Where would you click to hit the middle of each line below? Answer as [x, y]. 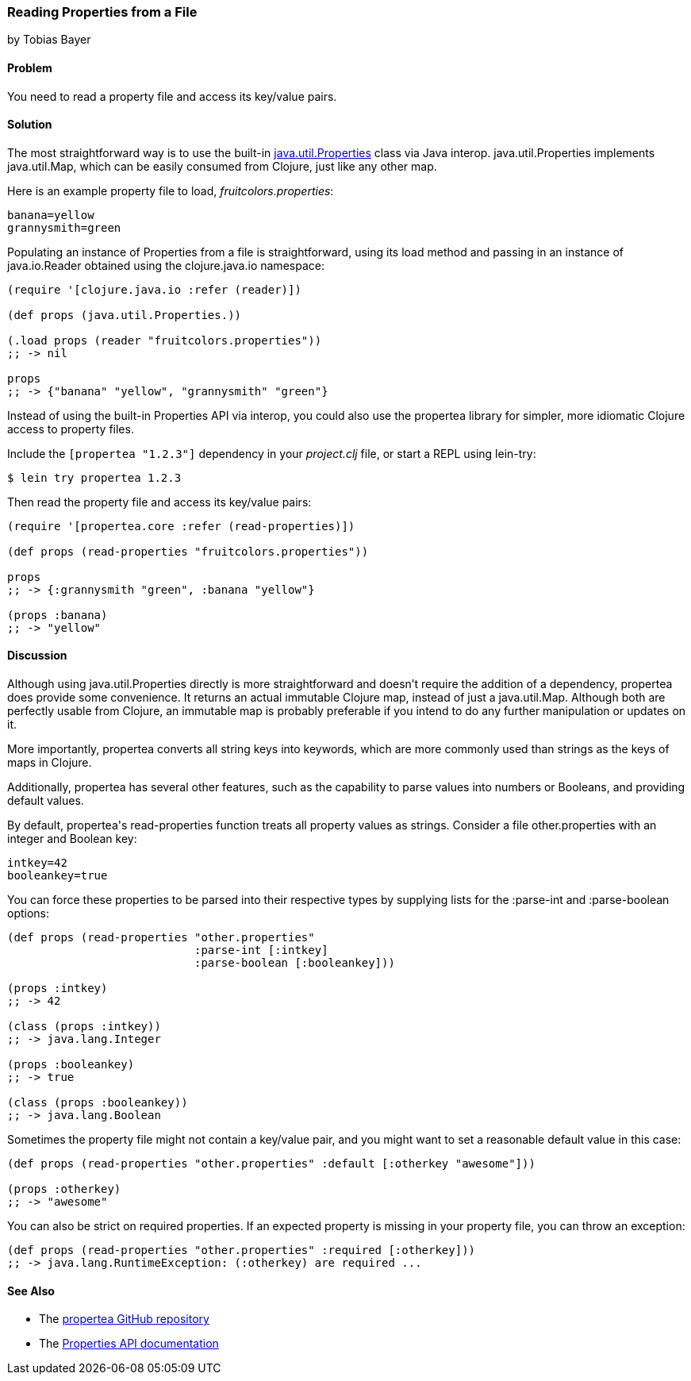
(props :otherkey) [64, 1189]
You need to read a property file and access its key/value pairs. [172, 96]
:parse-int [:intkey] [261, 950]
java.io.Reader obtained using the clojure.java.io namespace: [166, 265]
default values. [46, 801]
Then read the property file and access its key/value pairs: [159, 502]
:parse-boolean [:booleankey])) [295, 963]
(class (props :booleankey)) [98, 1103]
